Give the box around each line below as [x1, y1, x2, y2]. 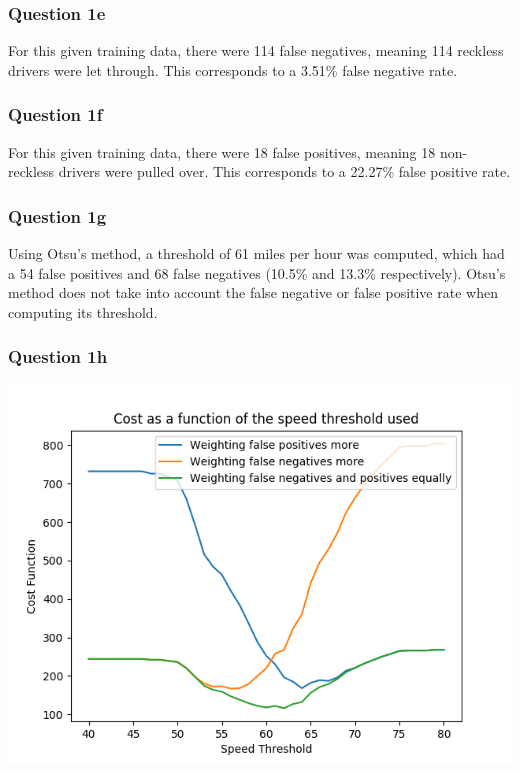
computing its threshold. [8, 301, 158, 322]
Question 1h [8, 344, 108, 369]
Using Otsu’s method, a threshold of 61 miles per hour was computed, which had [8, 243, 505, 264]
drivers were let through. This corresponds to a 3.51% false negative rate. [8, 59, 458, 80]
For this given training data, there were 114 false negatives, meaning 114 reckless [8, 40, 504, 61]
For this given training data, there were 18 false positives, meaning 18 [8, 141, 436, 162]
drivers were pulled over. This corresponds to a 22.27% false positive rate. [58, 161, 511, 182]
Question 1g [8, 203, 107, 228]
